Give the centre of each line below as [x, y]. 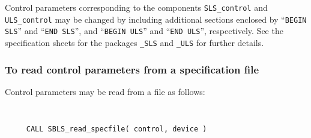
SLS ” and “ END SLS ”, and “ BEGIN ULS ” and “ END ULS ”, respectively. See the [144, 31]
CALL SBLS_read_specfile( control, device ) [116, 129]
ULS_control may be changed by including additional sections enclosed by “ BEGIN [156, 19]
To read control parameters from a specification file [132, 69]
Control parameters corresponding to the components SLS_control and [136, 7]
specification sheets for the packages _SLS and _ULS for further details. [134, 42]
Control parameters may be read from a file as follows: [105, 91]
